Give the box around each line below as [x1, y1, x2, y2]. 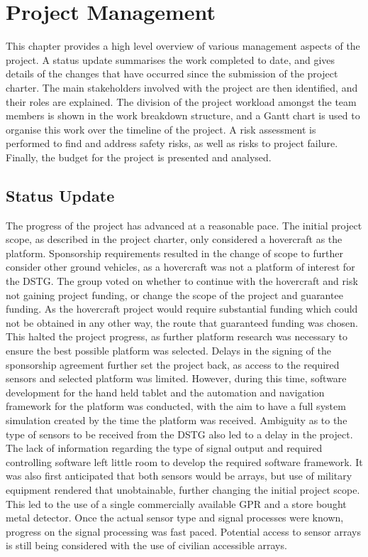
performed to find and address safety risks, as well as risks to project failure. [6, 136, 338, 151]
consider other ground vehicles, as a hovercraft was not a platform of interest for [6, 259, 355, 274]
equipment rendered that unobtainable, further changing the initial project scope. [6, 482, 360, 497]
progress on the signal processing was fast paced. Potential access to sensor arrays [6, 524, 362, 539]
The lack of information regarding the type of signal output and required [6, 440, 323, 455]
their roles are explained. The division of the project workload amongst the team [6, 94, 357, 109]
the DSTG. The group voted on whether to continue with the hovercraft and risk [6, 274, 358, 288]
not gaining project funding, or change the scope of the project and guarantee [6, 287, 343, 302]
